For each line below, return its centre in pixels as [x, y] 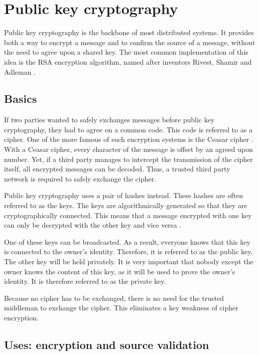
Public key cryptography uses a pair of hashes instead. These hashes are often [123, 195]
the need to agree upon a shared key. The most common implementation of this [126, 52]
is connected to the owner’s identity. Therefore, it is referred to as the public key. [128, 251]
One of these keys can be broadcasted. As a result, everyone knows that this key [127, 241]
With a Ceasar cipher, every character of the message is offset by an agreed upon [128, 149]
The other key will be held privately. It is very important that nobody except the [129, 261]
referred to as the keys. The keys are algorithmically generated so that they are [126, 205]
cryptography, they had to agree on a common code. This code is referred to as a [128, 129]
